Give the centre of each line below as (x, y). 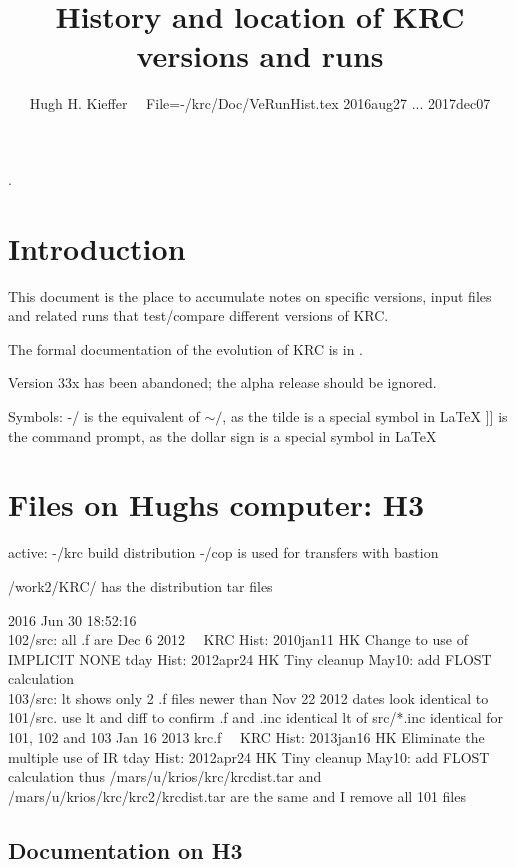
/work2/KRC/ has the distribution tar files (140, 585)
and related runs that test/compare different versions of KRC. (198, 315)
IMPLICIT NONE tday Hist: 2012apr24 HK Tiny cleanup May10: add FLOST (250, 658)
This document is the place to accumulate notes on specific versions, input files (250, 295)
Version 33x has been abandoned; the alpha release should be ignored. (222, 382)
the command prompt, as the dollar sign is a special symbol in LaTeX (222, 435)
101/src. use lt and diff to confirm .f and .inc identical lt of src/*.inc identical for (256, 717)
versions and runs (260, 55)
